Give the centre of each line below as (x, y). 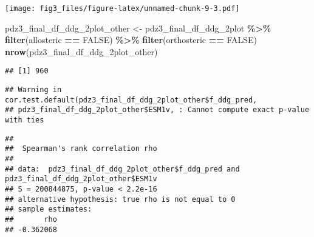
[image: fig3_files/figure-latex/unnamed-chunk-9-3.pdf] (122, 8)
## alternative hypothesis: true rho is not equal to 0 (120, 199)
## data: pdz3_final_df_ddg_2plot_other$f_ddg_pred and (122, 169)
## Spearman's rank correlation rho (81, 149)
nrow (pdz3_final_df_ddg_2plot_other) (81, 51)
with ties (25, 120)
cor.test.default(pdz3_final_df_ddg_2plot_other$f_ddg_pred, (131, 100)
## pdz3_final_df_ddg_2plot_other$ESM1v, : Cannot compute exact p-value (157, 110)
